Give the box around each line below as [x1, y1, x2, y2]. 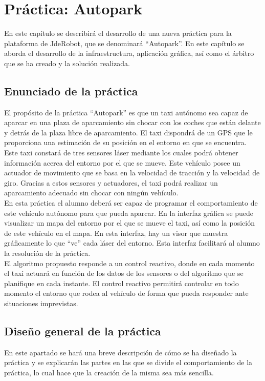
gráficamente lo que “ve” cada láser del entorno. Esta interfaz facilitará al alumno [4, 237, 260, 248]
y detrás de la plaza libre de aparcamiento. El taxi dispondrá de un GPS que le [4, 127, 253, 137]
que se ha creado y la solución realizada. [4, 57, 130, 68]
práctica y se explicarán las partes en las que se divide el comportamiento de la [4, 357, 253, 368]
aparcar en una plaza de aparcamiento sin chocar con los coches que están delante [4, 117, 261, 128]
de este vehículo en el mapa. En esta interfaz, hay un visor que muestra [4, 227, 228, 238]
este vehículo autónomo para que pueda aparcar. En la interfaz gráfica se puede [4, 207, 254, 218]
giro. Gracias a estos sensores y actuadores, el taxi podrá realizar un [4, 177, 218, 188]
